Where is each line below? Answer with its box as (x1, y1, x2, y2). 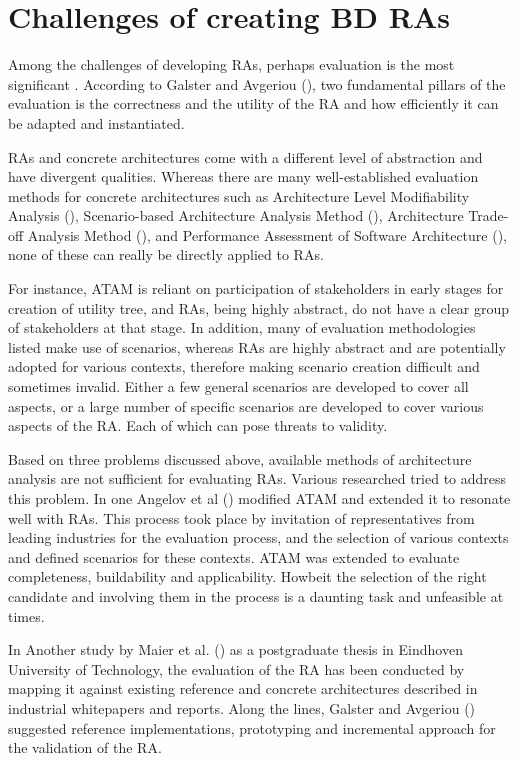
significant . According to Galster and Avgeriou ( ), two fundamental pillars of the (8, 73, 506, 94)
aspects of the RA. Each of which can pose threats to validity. (8, 415, 388, 436)
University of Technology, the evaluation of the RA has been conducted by (8, 658, 465, 679)
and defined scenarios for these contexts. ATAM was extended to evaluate (8, 546, 460, 567)
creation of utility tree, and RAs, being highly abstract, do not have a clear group (8, 297, 510, 318)
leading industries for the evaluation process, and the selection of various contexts (8, 527, 509, 548)
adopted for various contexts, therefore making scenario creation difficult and (8, 356, 480, 377)
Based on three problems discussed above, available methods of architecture (8, 448, 472, 469)
